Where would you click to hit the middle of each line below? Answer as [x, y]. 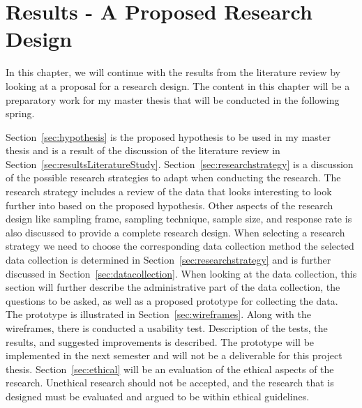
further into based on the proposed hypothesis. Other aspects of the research [169, 205]
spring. [20, 113]
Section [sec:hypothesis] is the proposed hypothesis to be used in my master [168, 136]
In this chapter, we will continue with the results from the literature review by [173, 72]
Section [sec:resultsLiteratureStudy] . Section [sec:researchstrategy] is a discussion [180, 164]
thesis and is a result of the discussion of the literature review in [143, 150]
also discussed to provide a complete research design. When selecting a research [175, 232]
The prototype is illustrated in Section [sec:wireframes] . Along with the [158, 314]
